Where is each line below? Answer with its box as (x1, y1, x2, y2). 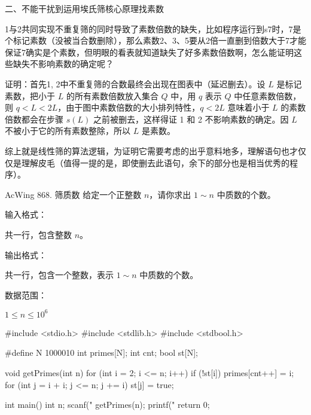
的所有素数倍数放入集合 (66, 89, 158, 102)
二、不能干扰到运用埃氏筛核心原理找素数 (5, 2, 164, 14)
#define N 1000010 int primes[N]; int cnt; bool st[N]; (5, 346, 198, 359)
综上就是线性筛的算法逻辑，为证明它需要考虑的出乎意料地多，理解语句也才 (5, 144, 298, 157)
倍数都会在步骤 (5, 112, 63, 125)
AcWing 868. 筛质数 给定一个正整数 (5, 188, 142, 200)
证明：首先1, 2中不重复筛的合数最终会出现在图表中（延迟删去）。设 (5, 77, 266, 90)
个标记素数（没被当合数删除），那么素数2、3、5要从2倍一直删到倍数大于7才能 (5, 34, 306, 47)
